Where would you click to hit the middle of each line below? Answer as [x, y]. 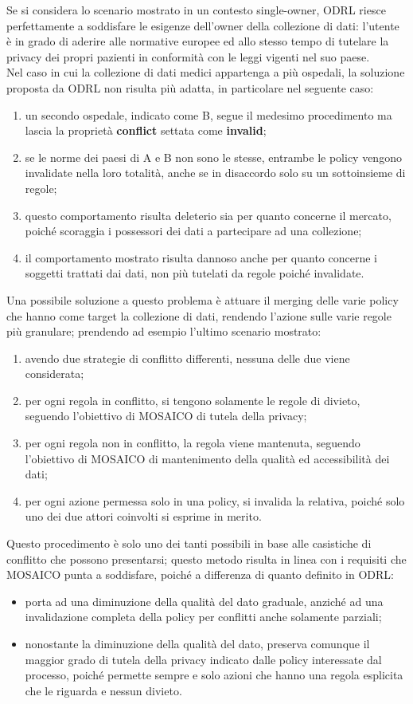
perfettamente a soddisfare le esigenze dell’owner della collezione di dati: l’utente [203, 25]
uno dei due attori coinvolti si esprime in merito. [143, 516]
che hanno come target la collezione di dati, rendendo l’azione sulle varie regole [199, 315]
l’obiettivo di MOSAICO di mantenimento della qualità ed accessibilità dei [207, 458]
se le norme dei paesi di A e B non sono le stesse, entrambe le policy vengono [213, 157]
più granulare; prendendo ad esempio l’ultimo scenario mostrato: [164, 331]
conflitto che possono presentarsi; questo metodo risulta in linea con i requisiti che [206, 558]
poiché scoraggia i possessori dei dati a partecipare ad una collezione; [193, 231]
